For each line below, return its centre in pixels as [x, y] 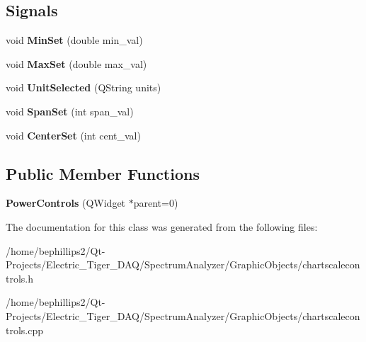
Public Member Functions [103, 173]
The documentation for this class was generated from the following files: [162, 226]
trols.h [20, 278]
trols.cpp [25, 330]
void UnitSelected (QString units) [84, 87]
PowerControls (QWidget [66, 203]
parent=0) [156, 203]
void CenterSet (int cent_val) [73, 135]
